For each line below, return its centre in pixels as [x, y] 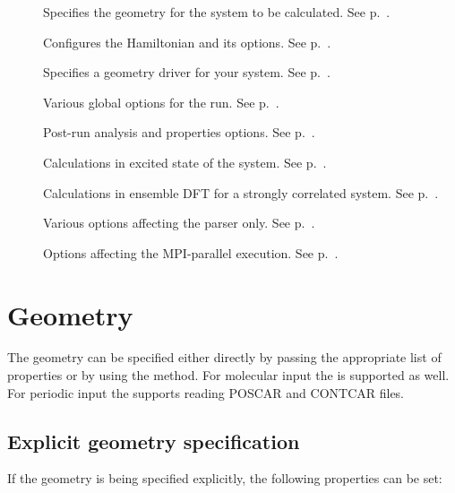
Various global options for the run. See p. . [161, 102]
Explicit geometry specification [154, 441]
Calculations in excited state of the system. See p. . [185, 162]
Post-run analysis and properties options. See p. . [179, 132]
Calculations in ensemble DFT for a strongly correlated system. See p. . [241, 192]
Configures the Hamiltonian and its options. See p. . [187, 42]
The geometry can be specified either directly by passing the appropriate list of [224, 357]
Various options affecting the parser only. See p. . [179, 223]
